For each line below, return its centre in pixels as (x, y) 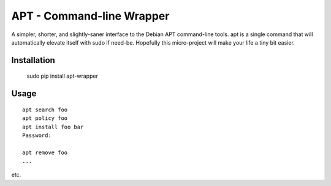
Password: (37, 135)
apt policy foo (45, 118)
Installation (33, 60)
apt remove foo (45, 152)
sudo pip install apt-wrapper (62, 76)
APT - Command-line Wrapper (90, 16)
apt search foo (45, 110)
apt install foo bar (53, 127)
